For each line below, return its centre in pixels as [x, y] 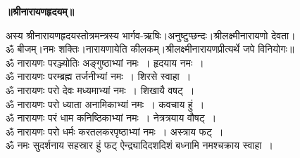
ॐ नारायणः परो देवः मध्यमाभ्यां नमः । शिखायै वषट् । [100, 90]
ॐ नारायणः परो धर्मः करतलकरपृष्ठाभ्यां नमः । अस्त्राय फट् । [115, 131]
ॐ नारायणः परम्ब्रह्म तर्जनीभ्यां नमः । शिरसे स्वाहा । [99, 76]
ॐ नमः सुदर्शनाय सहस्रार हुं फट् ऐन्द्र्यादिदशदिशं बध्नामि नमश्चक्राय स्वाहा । [139, 145]
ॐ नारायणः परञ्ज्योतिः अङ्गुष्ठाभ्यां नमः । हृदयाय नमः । [105, 62]
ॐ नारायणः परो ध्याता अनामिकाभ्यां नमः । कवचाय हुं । [105, 104]
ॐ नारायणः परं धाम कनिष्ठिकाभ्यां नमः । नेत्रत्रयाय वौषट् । [111, 118]
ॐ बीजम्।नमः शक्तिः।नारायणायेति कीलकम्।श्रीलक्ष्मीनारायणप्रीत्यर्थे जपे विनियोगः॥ [150, 49]
